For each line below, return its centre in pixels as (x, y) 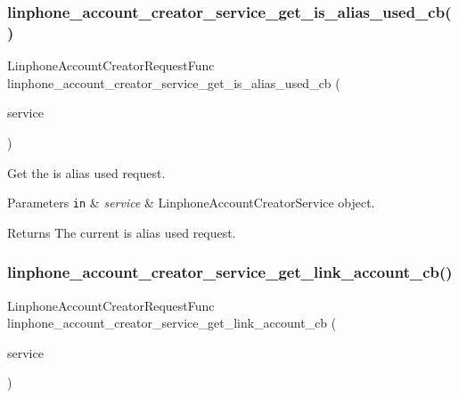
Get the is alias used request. (86, 172)
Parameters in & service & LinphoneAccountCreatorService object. (191, 203)
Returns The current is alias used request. (122, 232)
